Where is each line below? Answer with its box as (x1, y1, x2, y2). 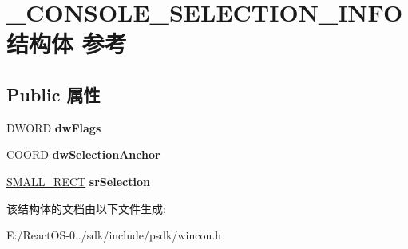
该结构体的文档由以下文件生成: (6, 200, 166, 216)
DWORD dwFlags (6, 119, 101, 136)
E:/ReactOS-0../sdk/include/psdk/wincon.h (6, 227, 221, 243)
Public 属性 (6, 81, 101, 106)
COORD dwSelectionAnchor (6, 146, 160, 163)
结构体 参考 (6, 27, 127, 60)
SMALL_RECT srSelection (6, 172, 150, 189)
